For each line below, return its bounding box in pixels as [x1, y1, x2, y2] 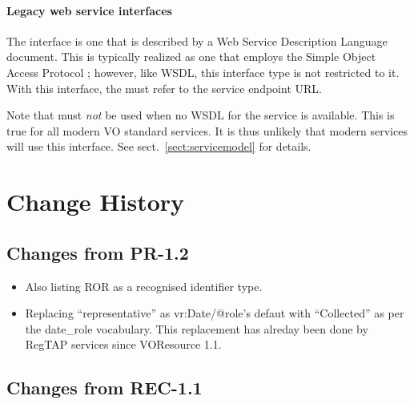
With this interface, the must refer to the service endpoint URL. [6, 79, 322, 96]
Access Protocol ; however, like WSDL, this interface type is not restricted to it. [6, 63, 400, 80]
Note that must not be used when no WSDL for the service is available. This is [6, 107, 395, 123]
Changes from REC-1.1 [6, 375, 203, 400]
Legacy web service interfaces [6, 2, 172, 18]
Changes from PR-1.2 [6, 240, 189, 265]
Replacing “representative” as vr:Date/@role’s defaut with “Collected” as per [25, 305, 404, 321]
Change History [6, 185, 185, 218]
